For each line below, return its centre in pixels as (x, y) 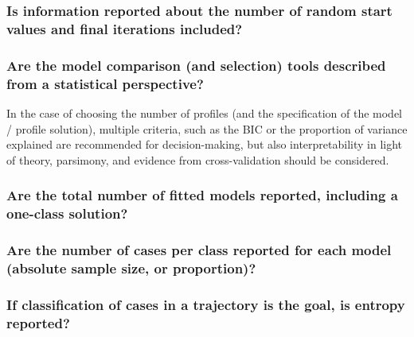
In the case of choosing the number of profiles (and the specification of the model (204, 112)
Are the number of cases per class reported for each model (199, 249)
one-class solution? (67, 213)
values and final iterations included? (125, 28)
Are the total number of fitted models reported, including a (202, 195)
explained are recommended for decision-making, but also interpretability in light (204, 144)
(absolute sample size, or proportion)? (131, 267)
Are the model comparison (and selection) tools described (196, 65)
